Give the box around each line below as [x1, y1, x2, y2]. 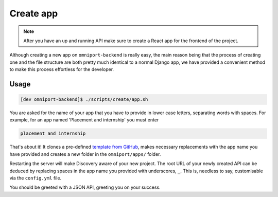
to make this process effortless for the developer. [9, 66, 114, 73]
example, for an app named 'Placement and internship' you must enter [9, 117, 159, 123]
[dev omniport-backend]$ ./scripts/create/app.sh [20, 97, 148, 102]
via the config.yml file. [9, 175, 62, 181]
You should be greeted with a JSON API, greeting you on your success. [9, 184, 161, 190]
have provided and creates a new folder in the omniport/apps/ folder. [9, 151, 161, 157]
